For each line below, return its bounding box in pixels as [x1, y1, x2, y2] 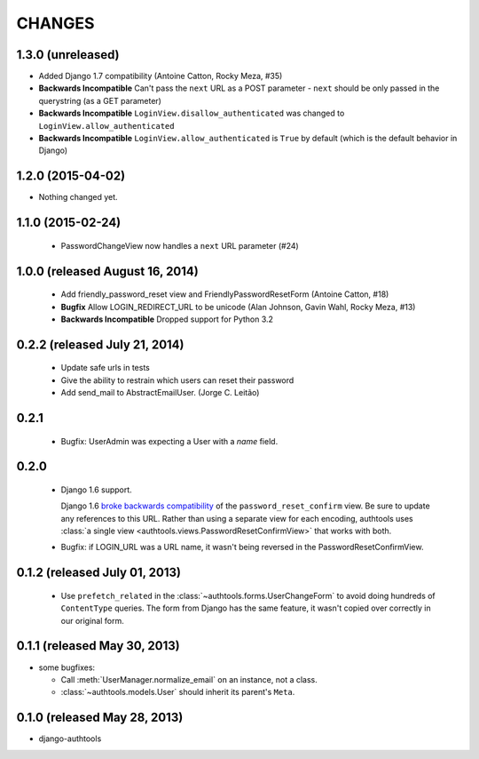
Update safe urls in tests [60, 363, 151, 373]
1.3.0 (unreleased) [16, 47, 120, 62]
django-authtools [38, 733, 102, 744]
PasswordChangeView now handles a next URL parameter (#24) [60, 240, 299, 251]
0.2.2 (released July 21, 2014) [16, 337, 185, 352]
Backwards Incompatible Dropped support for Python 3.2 [60, 314, 274, 324]
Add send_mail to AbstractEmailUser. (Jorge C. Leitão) [60, 387, 260, 398]
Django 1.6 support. [60, 484, 132, 495]
